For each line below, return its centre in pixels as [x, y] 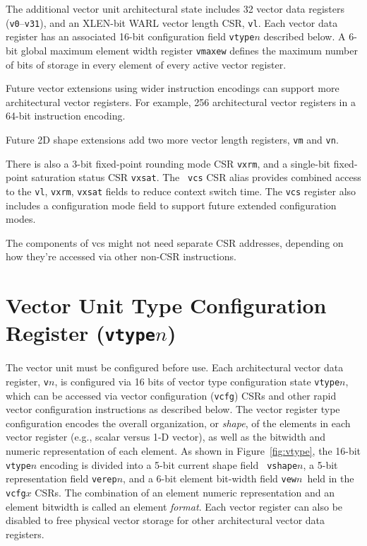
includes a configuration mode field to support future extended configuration [171, 205]
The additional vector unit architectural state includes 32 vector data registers [175, 8]
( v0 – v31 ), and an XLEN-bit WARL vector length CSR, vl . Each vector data [172, 22]
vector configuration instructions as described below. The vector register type [173, 409]
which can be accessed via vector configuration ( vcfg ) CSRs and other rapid [171, 395]
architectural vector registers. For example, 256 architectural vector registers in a [181, 101]
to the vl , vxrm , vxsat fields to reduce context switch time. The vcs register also [181, 191]
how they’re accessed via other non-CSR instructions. [121, 256]
